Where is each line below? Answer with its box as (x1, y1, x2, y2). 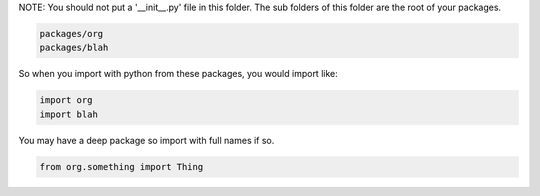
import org (39, 95, 93, 106)
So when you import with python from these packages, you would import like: (18, 68, 339, 80)
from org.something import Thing (39, 161, 204, 172)
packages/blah (39, 42, 109, 54)
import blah (39, 108, 99, 120)
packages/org (39, 28, 104, 39)
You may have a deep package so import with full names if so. (18, 134, 275, 146)
